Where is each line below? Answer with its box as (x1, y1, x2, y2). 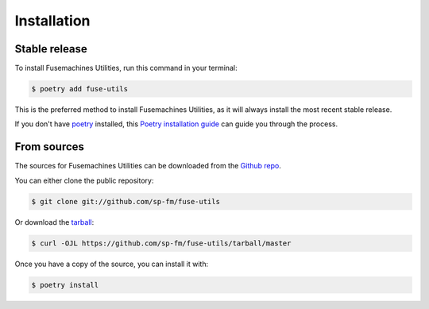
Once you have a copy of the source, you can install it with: (14, 259, 209, 268)
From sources (14, 140, 85, 154)
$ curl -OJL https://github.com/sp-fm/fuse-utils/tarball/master (31, 238, 292, 248)
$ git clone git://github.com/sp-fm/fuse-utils (31, 197, 220, 206)
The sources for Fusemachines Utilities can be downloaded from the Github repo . (14, 161, 282, 171)
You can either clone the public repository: (14, 176, 154, 185)
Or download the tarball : (14, 217, 95, 226)
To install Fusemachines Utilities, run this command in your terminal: (14, 64, 238, 73)
